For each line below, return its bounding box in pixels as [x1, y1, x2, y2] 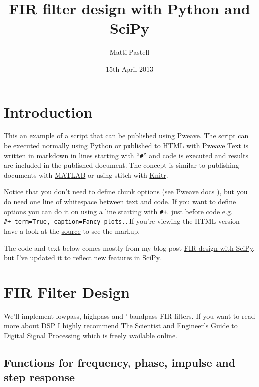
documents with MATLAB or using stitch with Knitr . [4, 169, 168, 180]
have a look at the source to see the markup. [4, 225, 140, 236]
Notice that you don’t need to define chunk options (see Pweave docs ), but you [4, 186, 248, 197]
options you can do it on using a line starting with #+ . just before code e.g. [4, 206, 233, 216]
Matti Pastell [109, 47, 150, 57]
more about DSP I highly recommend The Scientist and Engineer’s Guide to [4, 320, 238, 331]
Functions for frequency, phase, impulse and [4, 355, 236, 370]
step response [4, 369, 75, 385]
